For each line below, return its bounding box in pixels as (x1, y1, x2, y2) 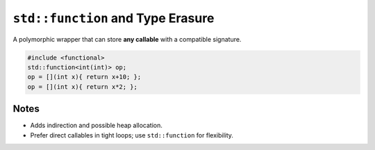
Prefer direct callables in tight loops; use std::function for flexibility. (30, 131, 234, 139)
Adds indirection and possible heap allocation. (30, 122, 163, 130)
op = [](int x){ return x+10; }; (27, 73, 142, 81)
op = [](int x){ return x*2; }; (27, 83, 138, 90)
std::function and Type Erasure (12, 10, 215, 26)
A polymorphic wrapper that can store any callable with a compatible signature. (12, 35, 242, 43)
